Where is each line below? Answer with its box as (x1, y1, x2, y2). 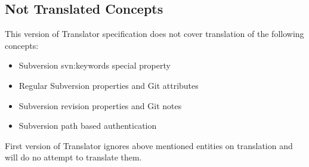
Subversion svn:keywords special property (18, 59, 171, 72)
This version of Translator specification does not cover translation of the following (5, 27, 304, 40)
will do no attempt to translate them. (5, 151, 142, 163)
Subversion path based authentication (18, 119, 157, 132)
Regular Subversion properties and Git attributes (18, 79, 199, 91)
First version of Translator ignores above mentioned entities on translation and (5, 139, 293, 151)
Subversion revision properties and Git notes (18, 99, 182, 112)
